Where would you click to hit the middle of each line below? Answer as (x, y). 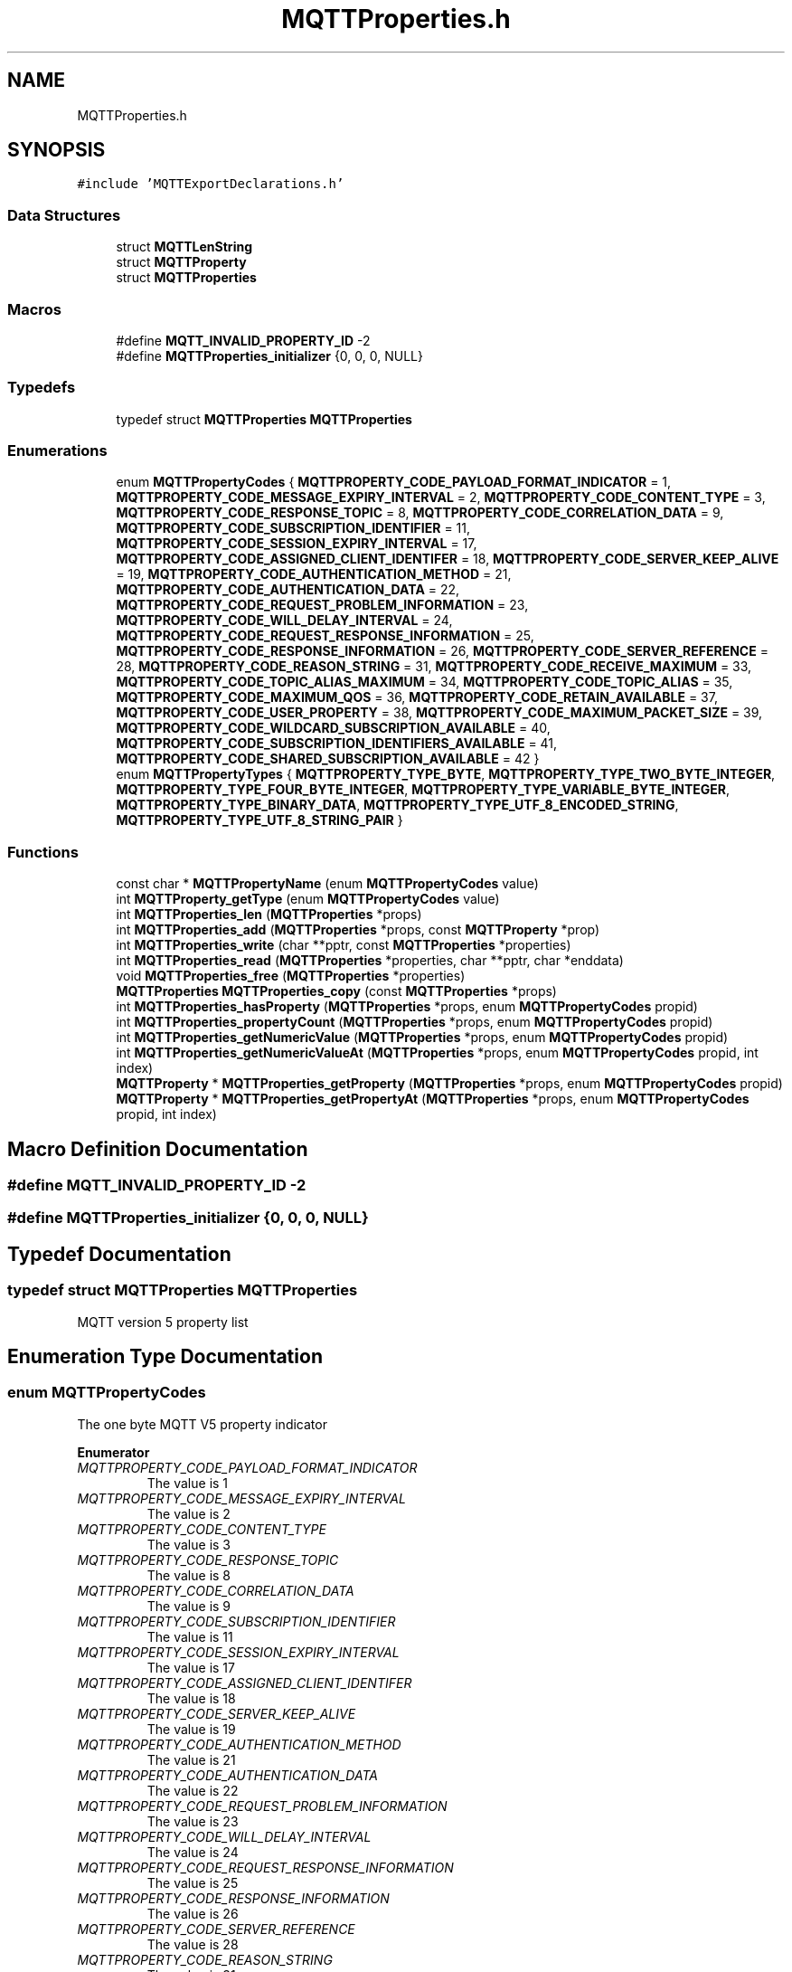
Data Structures (64, 215)
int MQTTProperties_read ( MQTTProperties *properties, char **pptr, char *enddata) (370, 961)
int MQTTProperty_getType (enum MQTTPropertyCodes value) (308, 899)
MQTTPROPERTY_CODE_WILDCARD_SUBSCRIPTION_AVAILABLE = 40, (333, 728)
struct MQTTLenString (184, 247)
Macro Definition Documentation (158, 1149)
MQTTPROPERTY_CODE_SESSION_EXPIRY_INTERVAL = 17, (297, 544)
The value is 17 (191, 1667)
